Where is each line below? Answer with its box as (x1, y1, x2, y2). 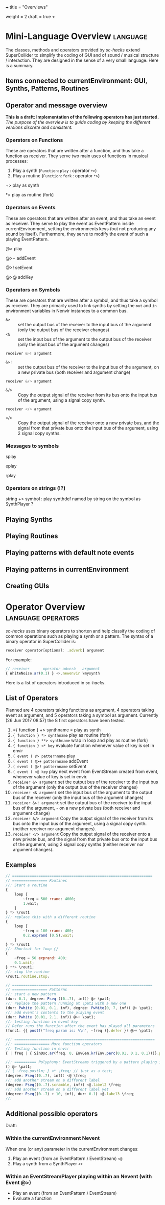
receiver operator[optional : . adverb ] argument (5, 648, 105, 653)
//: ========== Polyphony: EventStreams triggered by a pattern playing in (5, 1060, 164, 1064)
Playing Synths (5, 515, 53, 524)
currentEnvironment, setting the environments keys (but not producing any (5, 225, 156, 232)
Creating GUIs (5, 582, 49, 590)
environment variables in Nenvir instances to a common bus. (5, 308, 128, 314)
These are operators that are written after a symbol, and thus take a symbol (5, 297, 158, 303)
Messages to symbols (5, 442, 59, 449)
